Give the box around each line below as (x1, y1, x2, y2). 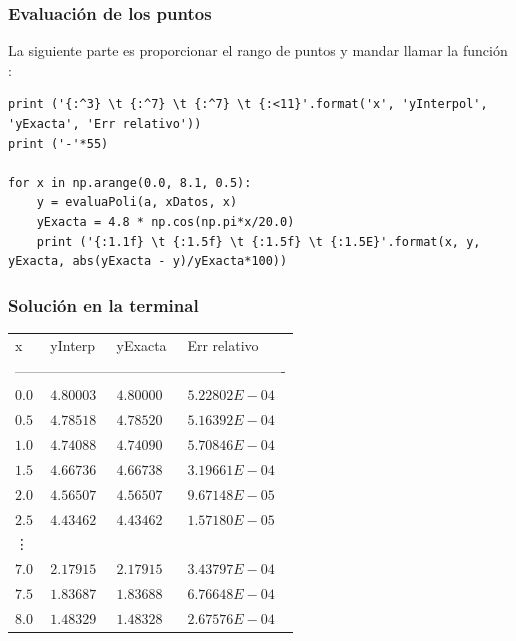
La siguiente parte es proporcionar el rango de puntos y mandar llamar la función (8, 40, 508, 61)
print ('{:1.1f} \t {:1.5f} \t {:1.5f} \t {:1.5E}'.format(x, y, (36, 234, 481, 249)
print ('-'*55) (8, 136, 109, 151)
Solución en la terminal (8, 292, 199, 317)
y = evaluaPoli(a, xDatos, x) (36, 195, 238, 210)
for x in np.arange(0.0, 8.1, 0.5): (8, 175, 252, 190)
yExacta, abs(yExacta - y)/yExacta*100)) (8, 254, 288, 269)
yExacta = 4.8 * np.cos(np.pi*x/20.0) (36, 214, 295, 229)
